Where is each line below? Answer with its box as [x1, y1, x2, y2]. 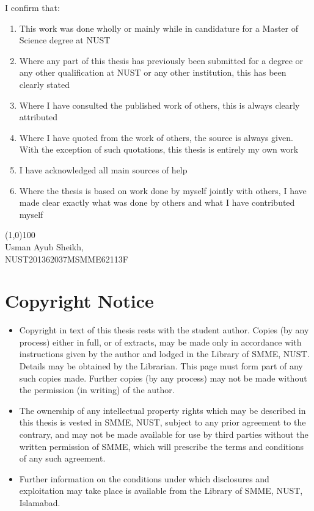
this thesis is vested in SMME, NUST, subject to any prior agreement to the [19, 416, 306, 429]
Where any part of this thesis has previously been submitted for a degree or [19, 54, 304, 67]
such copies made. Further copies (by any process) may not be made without [19, 371, 307, 384]
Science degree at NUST [19, 34, 111, 46]
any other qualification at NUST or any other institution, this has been [19, 66, 287, 79]
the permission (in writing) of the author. [19, 383, 175, 396]
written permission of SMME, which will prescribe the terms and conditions [19, 440, 304, 452]
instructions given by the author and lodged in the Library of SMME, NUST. [19, 347, 310, 360]
